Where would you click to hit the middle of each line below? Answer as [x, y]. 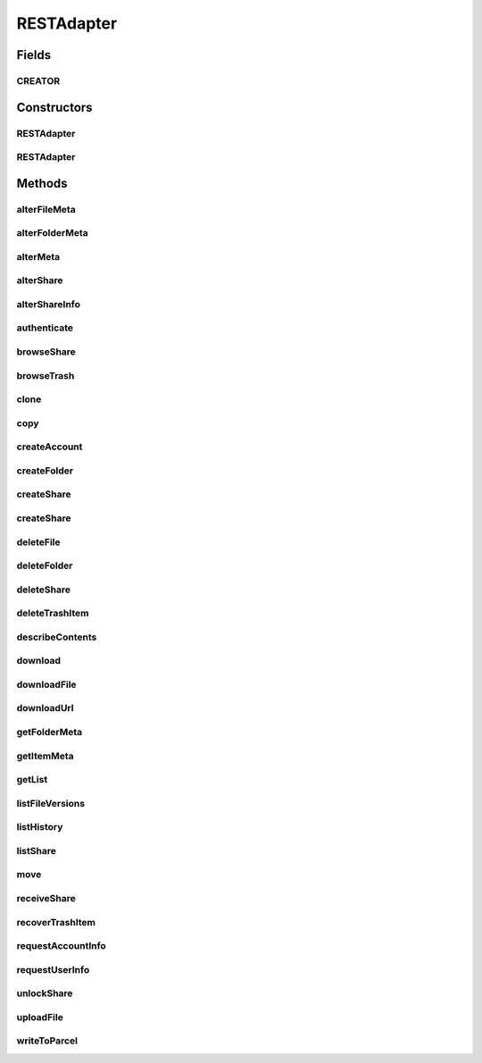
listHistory [40, 827]
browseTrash [46, 375]
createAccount [50, 447]
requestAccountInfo [61, 946]
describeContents [57, 637]
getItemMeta [46, 756]
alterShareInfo [48, 304]
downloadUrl [45, 708]
